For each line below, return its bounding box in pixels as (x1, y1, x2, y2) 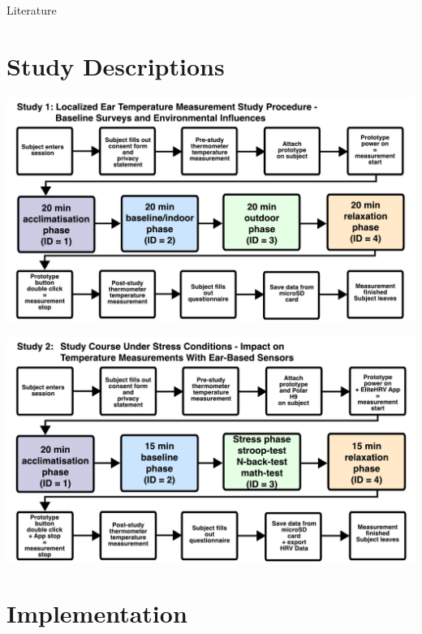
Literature (6, 2, 57, 18)
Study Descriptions (6, 49, 225, 82)
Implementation (6, 597, 187, 630)
